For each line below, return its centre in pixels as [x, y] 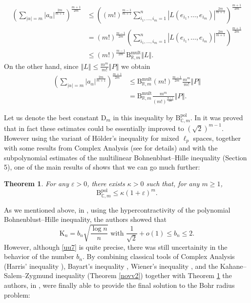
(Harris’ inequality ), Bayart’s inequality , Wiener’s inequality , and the [111, 266]
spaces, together [217, 138]
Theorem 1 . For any [36, 184]
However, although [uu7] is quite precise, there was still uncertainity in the [116, 247]
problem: [17, 294]
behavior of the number [39, 256]
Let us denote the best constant [52, 117]
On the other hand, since [41, 66]
